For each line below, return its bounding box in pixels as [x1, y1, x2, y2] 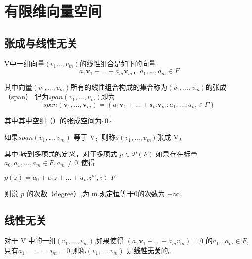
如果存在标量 [155, 149, 198, 158]
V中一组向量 [4, 58, 45, 68]
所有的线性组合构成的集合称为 [70, 81, 168, 92]
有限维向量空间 [4, 1, 102, 21]
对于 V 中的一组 [4, 235, 56, 246]
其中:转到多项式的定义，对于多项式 [4, 149, 117, 158]
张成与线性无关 [4, 35, 77, 50]
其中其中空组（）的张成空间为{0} [4, 115, 112, 125]
